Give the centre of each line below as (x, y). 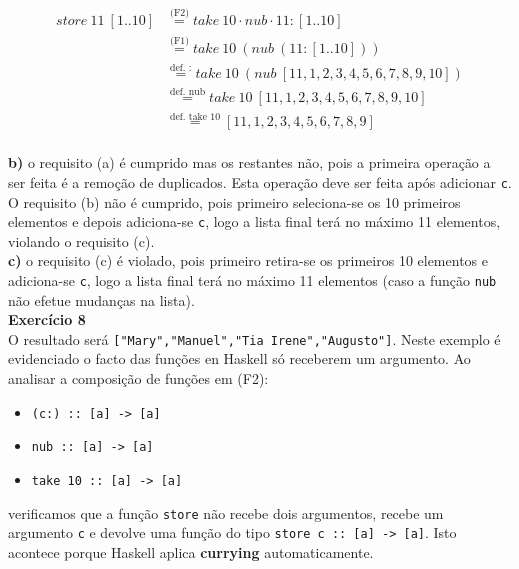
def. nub (188, 92)
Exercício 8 (47, 319)
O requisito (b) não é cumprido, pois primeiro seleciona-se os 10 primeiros (234, 201)
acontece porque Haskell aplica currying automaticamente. (191, 551)
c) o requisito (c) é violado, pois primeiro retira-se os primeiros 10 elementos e (248, 260)
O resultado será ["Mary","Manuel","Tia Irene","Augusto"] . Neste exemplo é (254, 338)
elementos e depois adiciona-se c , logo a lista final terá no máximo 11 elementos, (254, 221)
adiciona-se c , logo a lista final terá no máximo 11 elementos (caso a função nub (252, 279)
